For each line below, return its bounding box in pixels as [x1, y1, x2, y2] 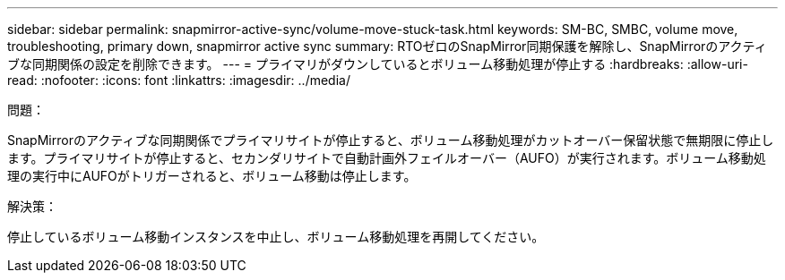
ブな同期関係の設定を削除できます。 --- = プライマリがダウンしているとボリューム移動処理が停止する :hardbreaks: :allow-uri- [7, 56, 748, 72]
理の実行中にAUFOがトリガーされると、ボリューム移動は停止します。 [7, 168, 417, 183]
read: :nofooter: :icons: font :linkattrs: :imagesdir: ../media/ [7, 72, 350, 88]
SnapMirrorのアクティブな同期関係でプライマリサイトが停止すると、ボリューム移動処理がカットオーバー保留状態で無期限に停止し [7, 132, 774, 148]
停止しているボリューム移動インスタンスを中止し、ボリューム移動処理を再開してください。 [7, 229, 545, 244]
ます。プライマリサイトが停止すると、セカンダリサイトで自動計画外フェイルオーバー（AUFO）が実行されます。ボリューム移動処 [7, 150, 766, 165]
